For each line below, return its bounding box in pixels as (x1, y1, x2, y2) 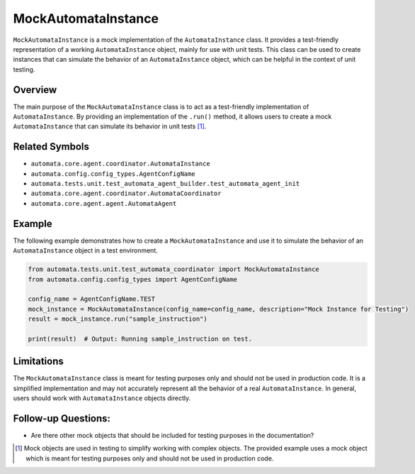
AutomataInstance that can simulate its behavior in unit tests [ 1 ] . (13, 122, 207, 131)
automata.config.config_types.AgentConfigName (30, 170, 195, 177)
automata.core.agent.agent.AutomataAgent (30, 199, 177, 207)
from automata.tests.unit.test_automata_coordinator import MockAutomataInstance (28, 265, 320, 273)
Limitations (13, 355, 64, 368)
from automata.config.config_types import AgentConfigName (28, 275, 237, 283)
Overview (13, 84, 57, 96)
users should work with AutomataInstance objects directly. (13, 394, 191, 402)
